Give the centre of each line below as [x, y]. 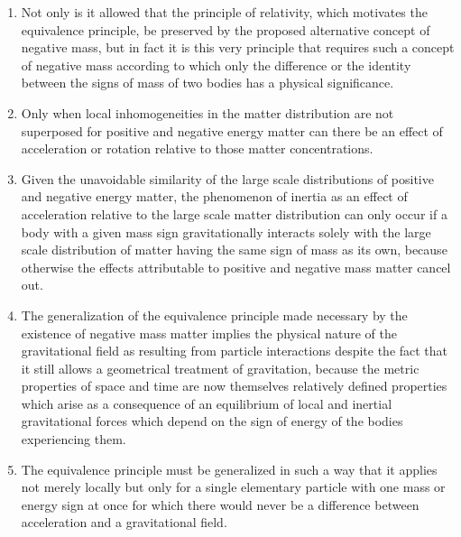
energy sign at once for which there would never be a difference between [220, 504]
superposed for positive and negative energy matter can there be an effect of [232, 130]
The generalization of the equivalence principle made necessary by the [214, 315]
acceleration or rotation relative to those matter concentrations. [197, 148]
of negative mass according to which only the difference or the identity [216, 65]
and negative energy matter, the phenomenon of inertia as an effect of [214, 196]
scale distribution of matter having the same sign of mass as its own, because [234, 250]
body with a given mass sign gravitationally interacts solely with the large [226, 231]
